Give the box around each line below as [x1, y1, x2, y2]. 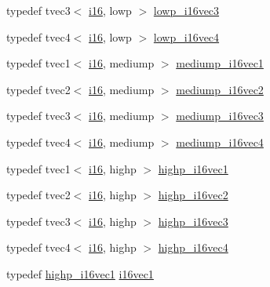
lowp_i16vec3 [153, 2, 220, 18]
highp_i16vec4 [158, 239, 228, 256]
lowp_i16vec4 [153, 28, 220, 45]
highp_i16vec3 [158, 213, 228, 229]
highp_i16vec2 [158, 187, 228, 203]
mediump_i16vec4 [176, 133, 264, 150]
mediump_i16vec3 [176, 107, 264, 124]
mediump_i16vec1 [176, 55, 264, 71]
